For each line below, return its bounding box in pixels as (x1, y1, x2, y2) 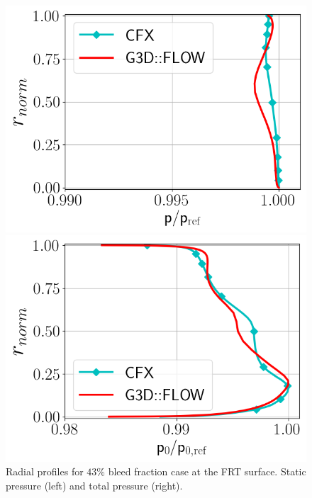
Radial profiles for (6, 464, 84, 479)
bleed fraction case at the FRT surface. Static (108, 464, 306, 479)
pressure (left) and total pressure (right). (6, 477, 183, 492)
